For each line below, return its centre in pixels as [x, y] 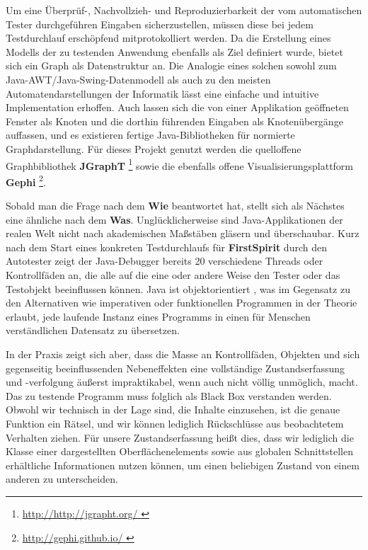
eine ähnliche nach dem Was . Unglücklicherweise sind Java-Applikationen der [174, 219]
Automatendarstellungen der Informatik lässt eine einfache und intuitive [162, 93]
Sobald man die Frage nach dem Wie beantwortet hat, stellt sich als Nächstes [175, 206]
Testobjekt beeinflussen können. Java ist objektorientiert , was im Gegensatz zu [178, 288]
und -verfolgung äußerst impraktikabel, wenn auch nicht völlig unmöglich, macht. [182, 382]
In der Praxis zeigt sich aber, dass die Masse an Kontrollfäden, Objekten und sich [183, 354]
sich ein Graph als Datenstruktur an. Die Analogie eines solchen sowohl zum [171, 65]
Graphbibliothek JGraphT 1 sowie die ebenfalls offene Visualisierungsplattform [180, 164]
